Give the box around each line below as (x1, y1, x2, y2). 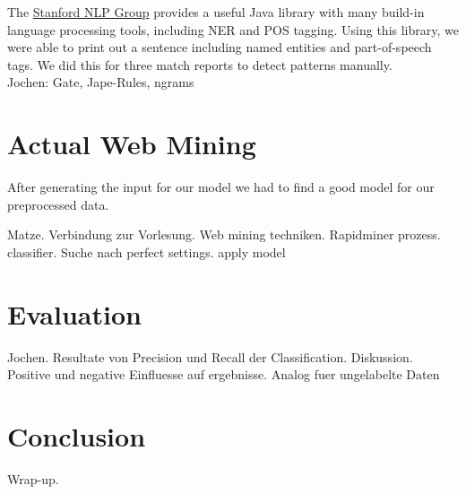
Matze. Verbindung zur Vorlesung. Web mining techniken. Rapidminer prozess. (7, 225, 441, 244)
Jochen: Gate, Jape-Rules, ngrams (7, 73, 194, 91)
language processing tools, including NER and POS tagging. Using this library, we (7, 20, 459, 39)
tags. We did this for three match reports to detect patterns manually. (7, 55, 393, 74)
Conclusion (7, 417, 146, 454)
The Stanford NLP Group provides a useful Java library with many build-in (7, 3, 425, 21)
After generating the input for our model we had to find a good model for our (7, 178, 435, 196)
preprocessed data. (7, 195, 109, 213)
